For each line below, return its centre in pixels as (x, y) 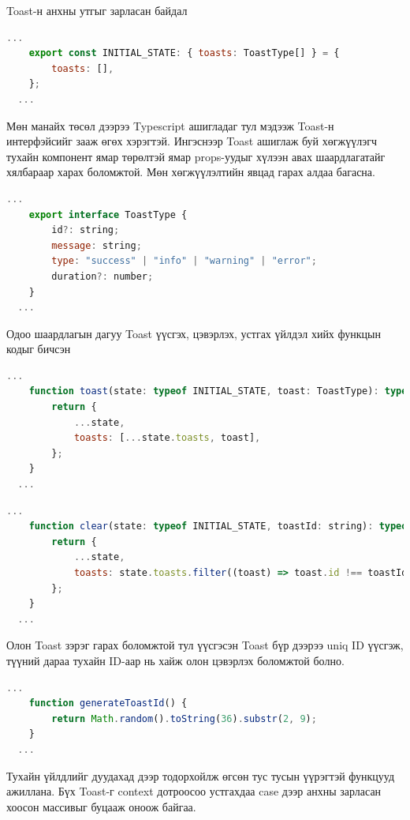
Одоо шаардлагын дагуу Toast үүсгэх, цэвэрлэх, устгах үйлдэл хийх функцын (194, 333)
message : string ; (97, 245)
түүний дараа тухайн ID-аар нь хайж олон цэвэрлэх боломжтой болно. (175, 660)
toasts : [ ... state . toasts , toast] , (167, 438)
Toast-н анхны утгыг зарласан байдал (97, 10)
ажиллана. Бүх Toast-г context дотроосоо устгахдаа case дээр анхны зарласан (194, 791)
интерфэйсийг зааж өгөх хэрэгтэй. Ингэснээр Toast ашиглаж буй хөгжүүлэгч (192, 141)
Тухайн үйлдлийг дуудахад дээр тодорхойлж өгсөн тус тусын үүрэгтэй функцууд (201, 775)
